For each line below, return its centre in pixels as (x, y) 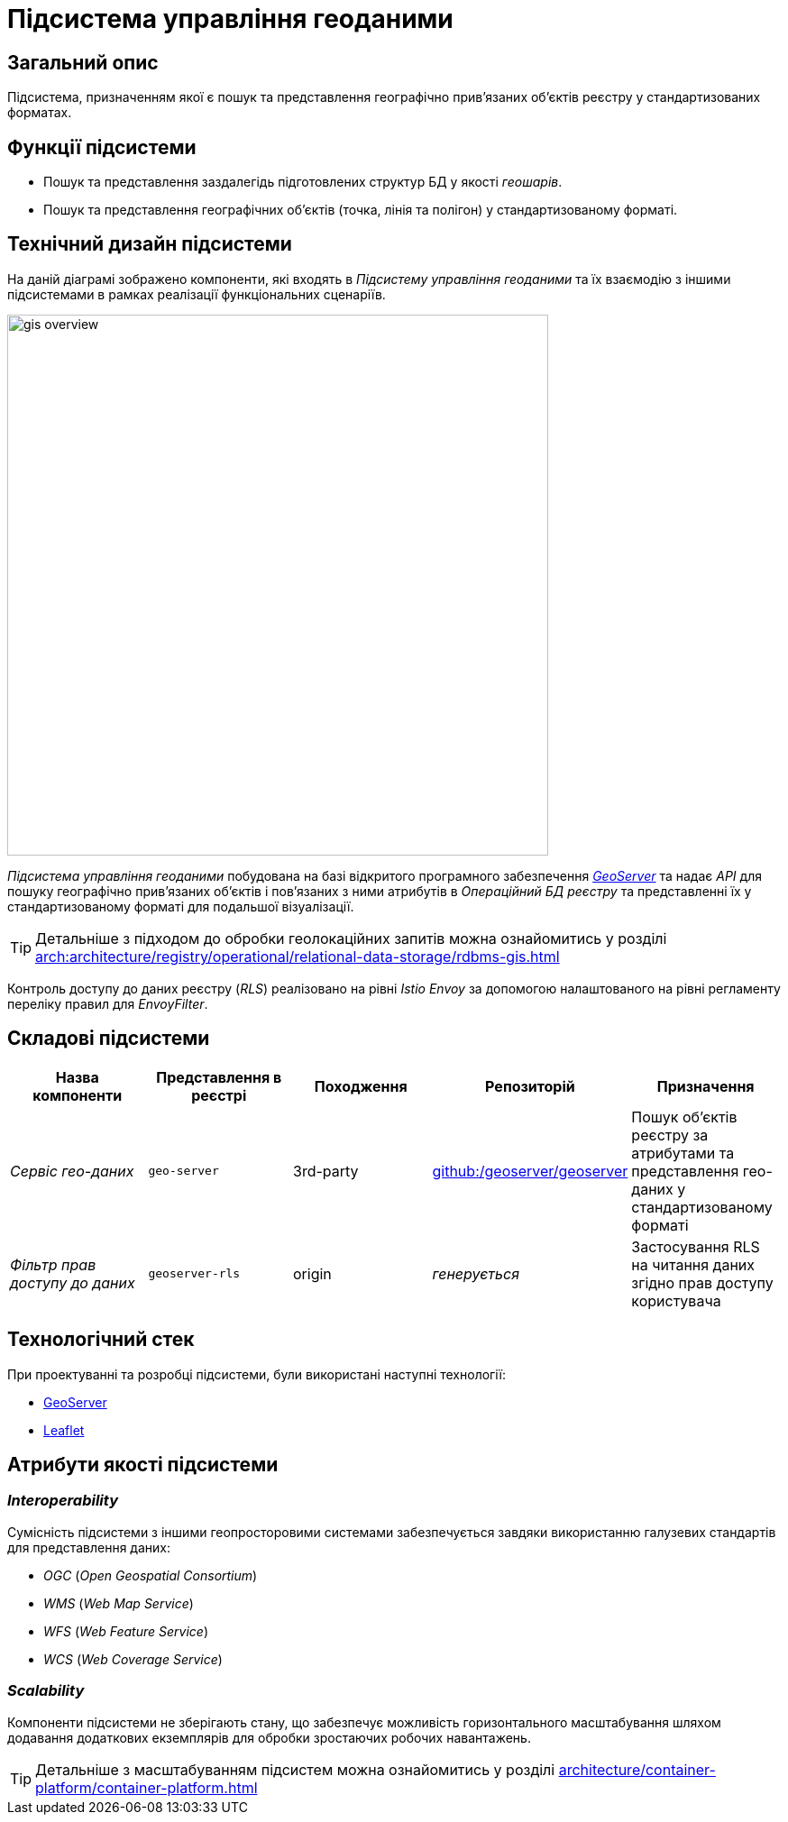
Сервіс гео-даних (72, 1171)
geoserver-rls (194, 1274)
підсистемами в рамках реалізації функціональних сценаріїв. (197, 294)
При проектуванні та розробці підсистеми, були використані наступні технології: (257, 1374)
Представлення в (219, 1077)
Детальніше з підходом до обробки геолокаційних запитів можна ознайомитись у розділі (351, 938)
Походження (361, 1086)
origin (312, 1273)
